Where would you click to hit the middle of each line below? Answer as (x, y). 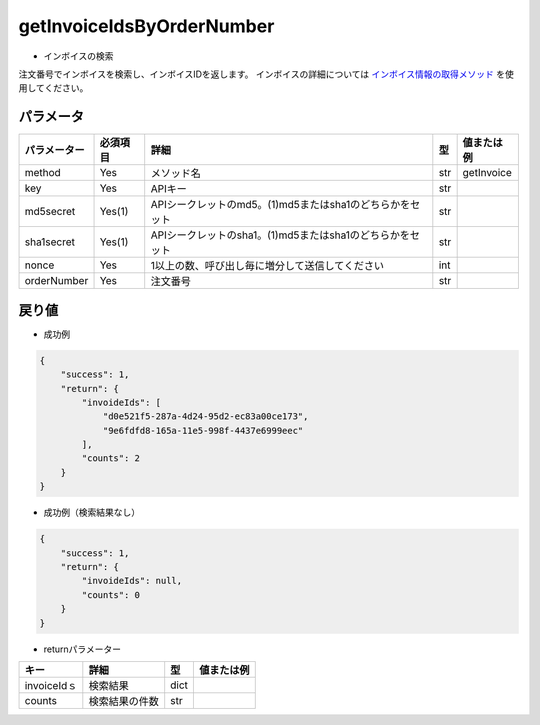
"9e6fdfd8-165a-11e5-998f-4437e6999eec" (203, 430)
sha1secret (49, 242)
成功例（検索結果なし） (91, 512)
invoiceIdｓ (51, 685)
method (43, 173)
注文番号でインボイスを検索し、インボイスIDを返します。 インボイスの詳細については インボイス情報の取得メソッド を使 (266, 74)
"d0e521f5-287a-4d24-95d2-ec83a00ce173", (205, 416)
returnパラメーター (82, 649)
